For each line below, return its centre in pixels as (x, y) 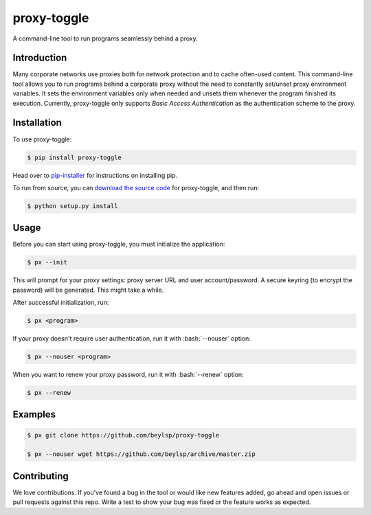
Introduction (40, 58)
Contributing (41, 476)
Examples (34, 414)
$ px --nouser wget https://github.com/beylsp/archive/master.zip (141, 454)
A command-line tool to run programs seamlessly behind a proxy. (105, 38)
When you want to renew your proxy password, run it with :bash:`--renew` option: (128, 375)
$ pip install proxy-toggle (74, 157)
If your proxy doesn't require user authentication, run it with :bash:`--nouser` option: (132, 339)
